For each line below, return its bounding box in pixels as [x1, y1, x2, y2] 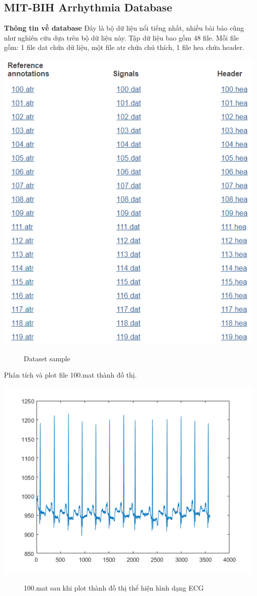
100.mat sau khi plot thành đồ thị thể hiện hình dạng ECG [24, 582, 204, 593]
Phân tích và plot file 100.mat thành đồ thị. [4, 370, 137, 380]
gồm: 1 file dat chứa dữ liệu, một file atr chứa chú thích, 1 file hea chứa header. [4, 42, 245, 52]
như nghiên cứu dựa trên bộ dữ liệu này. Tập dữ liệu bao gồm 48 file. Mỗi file [4, 32, 239, 43]
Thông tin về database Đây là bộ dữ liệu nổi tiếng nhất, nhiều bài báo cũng [4, 23, 244, 33]
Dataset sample [24, 353, 71, 363]
